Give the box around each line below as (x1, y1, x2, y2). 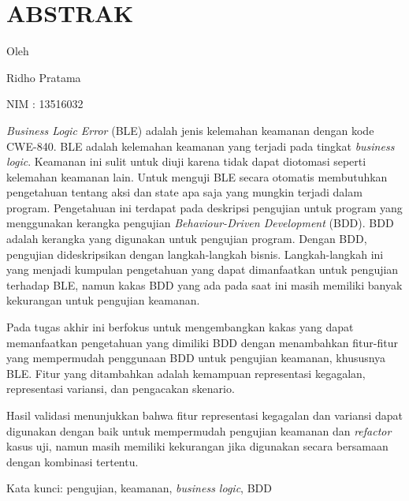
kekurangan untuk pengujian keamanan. (6, 292, 200, 308)
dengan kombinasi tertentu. (6, 453, 139, 469)
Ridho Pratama (6, 69, 81, 85)
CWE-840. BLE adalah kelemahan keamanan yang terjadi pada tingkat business (6, 137, 395, 154)
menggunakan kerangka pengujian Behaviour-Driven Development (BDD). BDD (6, 215, 394, 231)
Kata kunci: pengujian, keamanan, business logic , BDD (6, 480, 272, 496)
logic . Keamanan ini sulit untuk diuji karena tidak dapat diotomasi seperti (6, 153, 366, 170)
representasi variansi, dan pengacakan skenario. (6, 380, 235, 397)
